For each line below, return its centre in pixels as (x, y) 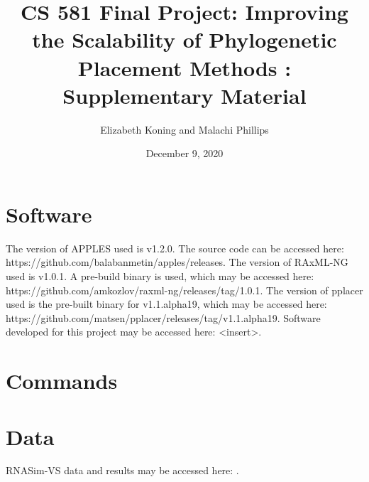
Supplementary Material (184, 95)
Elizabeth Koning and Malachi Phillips (184, 129)
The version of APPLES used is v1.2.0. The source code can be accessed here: (175, 248)
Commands (62, 381)
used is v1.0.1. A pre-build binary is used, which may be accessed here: (160, 276)
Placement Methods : (184, 67)
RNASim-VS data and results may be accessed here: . (122, 470)
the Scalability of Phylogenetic (184, 39)
